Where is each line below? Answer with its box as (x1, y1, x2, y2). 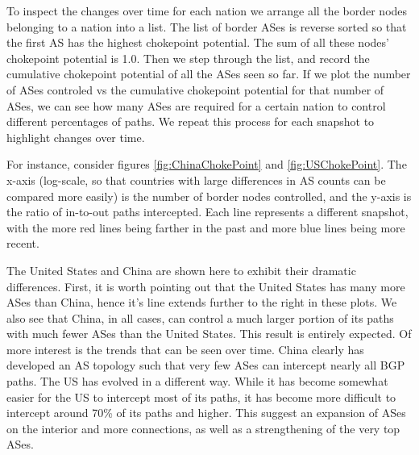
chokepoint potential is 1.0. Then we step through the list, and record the (6, 49, 370, 66)
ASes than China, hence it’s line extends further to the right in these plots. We (6, 294, 397, 311)
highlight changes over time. (6, 128, 145, 145)
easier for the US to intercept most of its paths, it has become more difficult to (6, 388, 396, 405)
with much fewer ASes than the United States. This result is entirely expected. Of (6, 325, 412, 342)
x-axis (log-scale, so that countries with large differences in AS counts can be (6, 171, 386, 188)
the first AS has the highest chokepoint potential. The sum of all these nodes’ (6, 34, 389, 51)
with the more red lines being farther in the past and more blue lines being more (6, 219, 405, 236)
